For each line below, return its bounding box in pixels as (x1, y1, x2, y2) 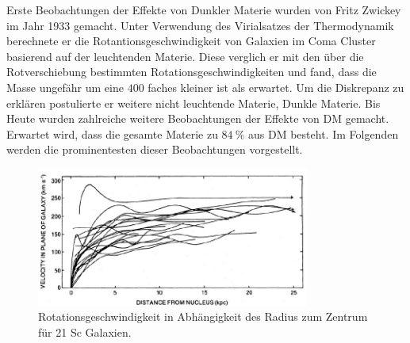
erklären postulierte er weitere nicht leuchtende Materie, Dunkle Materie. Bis (6, 94, 381, 111)
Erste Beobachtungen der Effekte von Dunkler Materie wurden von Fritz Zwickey (6, 2, 401, 17)
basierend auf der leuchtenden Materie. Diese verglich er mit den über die (6, 48, 364, 64)
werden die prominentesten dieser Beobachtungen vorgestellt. (6, 141, 303, 158)
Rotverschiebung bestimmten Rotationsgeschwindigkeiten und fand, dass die (6, 63, 377, 80)
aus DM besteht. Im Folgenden (248, 125, 399, 142)
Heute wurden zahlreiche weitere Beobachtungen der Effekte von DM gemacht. (6, 110, 389, 127)
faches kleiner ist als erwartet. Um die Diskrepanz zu (148, 78, 404, 95)
